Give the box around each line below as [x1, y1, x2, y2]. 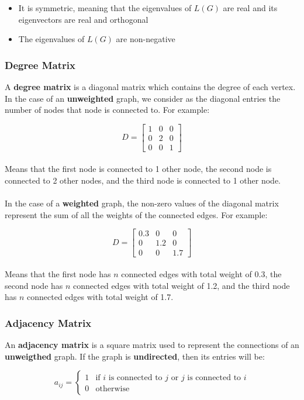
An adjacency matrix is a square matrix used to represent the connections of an [5, 339, 299, 351]
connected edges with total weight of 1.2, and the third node [73, 279, 290, 291]
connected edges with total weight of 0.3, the [121, 268, 282, 280]
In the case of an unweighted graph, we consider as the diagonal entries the [5, 92, 281, 104]
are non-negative [116, 33, 175, 45]
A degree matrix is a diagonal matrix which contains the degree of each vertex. [5, 81, 296, 92]
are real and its [223, 2, 278, 13]
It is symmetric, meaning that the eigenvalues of [18, 2, 192, 13]
